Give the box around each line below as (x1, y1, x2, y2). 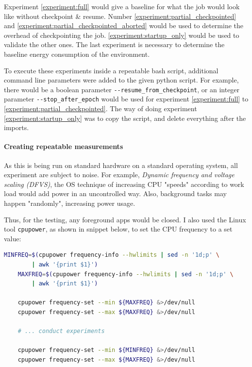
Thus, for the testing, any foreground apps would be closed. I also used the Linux (4, 214, 246, 224)
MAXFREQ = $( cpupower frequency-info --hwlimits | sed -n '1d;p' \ (17, 270, 234, 278)
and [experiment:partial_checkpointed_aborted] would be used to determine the (4, 20, 244, 31)
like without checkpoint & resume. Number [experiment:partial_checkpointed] (4, 11, 236, 21)
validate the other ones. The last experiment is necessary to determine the (4, 39, 225, 50)
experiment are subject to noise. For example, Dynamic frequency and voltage (4, 169, 235, 180)
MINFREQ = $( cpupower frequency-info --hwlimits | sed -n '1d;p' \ (4, 251, 220, 259)
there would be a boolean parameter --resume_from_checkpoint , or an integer (4, 84, 240, 94)
